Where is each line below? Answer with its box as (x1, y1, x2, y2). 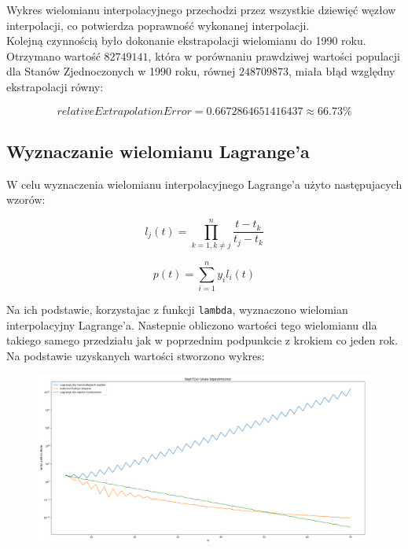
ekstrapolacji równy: (6, 78, 104, 94)
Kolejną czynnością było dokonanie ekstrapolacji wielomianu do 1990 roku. (6, 32, 366, 49)
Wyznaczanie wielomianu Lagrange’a (6, 138, 310, 163)
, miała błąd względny (289, 63, 395, 79)
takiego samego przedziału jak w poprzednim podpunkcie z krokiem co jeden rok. (6, 332, 399, 348)
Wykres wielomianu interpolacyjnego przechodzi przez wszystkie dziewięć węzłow (6, 2, 396, 17)
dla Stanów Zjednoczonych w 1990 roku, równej (6, 63, 236, 79)
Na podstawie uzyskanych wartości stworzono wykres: (6, 348, 265, 364)
